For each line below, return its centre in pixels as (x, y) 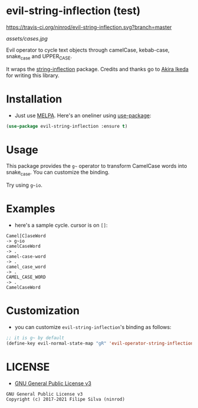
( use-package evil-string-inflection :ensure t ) (67, 126)
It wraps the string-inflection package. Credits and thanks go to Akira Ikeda (97, 69)
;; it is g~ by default (35, 338)
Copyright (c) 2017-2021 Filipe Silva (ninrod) (66, 399)
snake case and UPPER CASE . (39, 57)
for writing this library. (33, 75)
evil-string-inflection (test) (73, 11)
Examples (31, 209)
